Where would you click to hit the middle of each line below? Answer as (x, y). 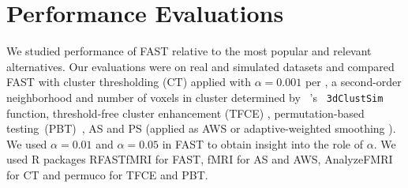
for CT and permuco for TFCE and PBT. (107, 174)
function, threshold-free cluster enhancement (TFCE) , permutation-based (185, 113)
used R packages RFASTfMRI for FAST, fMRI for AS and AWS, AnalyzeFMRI (200, 159)
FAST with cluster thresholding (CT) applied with (129, 82)
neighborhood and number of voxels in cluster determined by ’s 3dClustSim (195, 97)
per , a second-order (353, 82)
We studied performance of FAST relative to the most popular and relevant (189, 51)
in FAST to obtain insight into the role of (262, 143)
